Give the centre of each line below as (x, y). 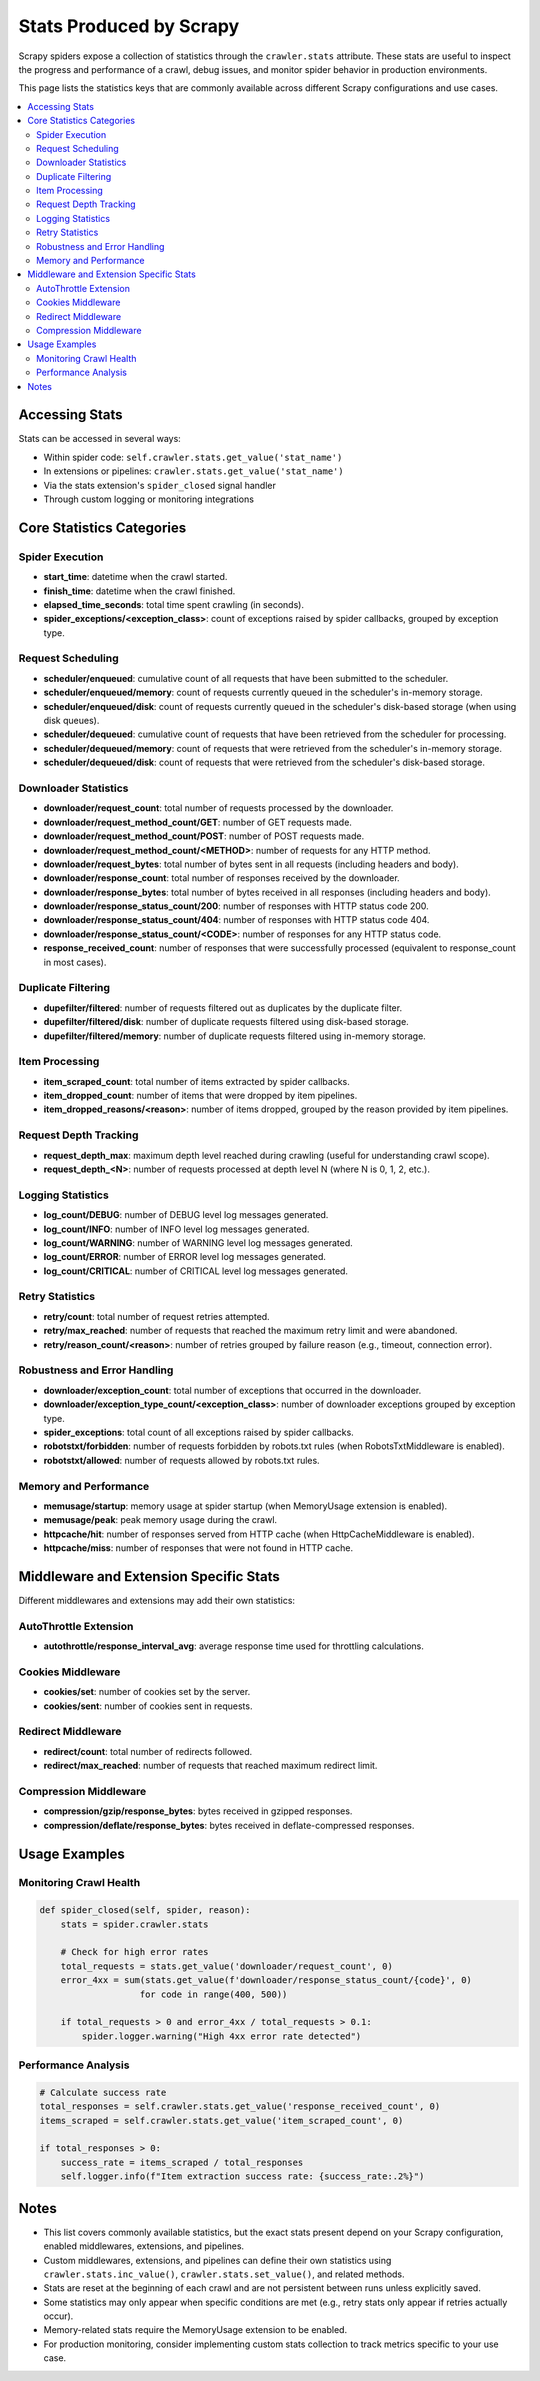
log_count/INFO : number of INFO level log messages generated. (176, 1229)
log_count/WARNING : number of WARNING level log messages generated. (198, 1242)
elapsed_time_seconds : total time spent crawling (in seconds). (174, 604)
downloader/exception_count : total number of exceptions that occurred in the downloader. (232, 1390)
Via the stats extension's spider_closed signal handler (160, 485)
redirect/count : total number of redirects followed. (148, 1751)
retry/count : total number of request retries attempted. (156, 1316)
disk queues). (71, 721)
